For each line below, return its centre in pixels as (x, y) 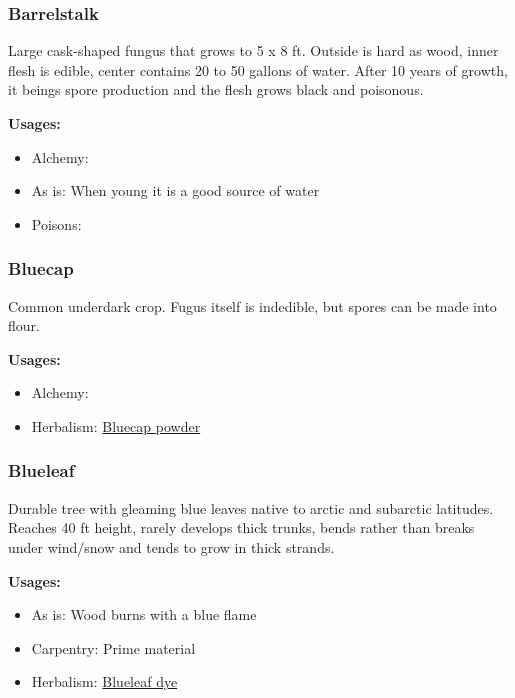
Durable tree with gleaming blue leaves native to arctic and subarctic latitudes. (251, 507)
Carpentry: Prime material (113, 647)
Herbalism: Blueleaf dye (104, 681)
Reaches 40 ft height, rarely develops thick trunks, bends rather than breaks (241, 527)
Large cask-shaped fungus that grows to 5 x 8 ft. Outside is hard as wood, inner (253, 50)
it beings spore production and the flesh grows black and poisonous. (216, 89)
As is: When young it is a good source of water (175, 190)
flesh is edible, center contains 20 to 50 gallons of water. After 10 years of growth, (258, 69)
